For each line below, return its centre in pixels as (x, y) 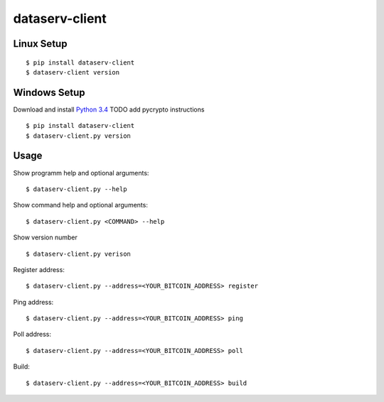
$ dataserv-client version (73, 72)
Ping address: (33, 302)
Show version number (46, 237)
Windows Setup (49, 92)
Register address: (39, 269)
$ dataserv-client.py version (79, 136)
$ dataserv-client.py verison (79, 254)
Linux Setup (40, 44)
